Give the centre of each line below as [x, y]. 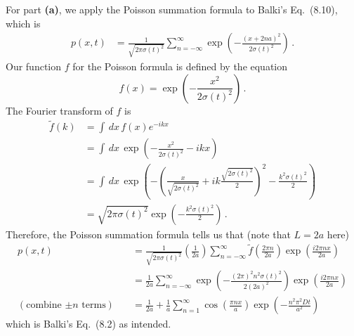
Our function [34, 66]
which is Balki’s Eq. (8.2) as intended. [88, 324]
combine [44, 305]
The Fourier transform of [59, 110]
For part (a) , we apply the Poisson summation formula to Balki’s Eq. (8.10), [172, 9]
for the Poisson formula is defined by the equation [180, 66]
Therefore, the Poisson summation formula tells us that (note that [148, 234]
